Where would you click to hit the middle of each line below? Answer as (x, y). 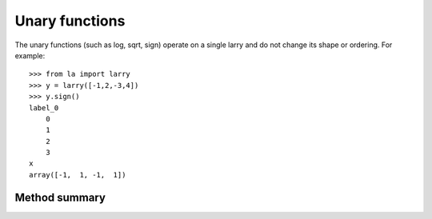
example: (30, 55)
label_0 (44, 108)
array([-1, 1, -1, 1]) (78, 175)
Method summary (60, 197)
